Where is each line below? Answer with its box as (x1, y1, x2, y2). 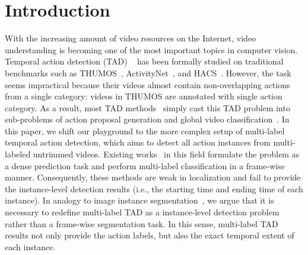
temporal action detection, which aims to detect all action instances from (5, 136, 271, 149)
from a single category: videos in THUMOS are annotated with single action (5, 90, 282, 102)
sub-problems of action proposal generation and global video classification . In (5, 113, 290, 125)
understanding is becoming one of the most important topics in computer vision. (5, 43, 298, 56)
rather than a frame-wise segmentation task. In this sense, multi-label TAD (5, 217, 278, 230)
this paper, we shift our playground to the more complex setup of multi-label (5, 124, 285, 137)
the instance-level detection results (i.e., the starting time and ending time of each (5, 182, 303, 195)
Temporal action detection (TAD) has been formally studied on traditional (5, 55, 284, 67)
